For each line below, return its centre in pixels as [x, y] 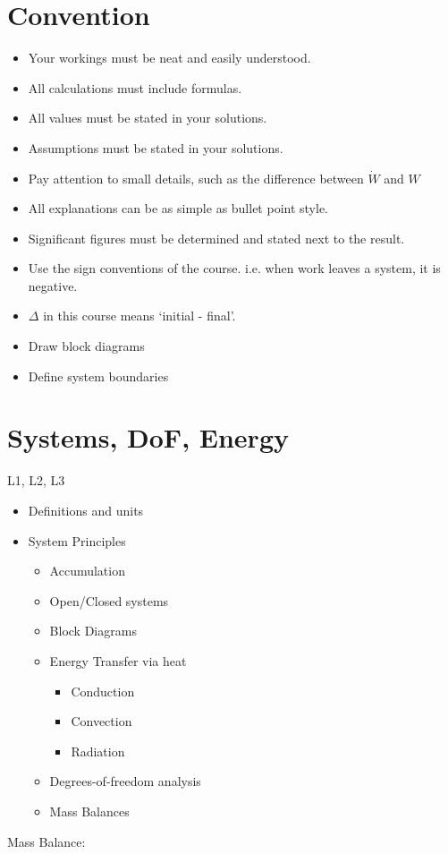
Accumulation [87, 571]
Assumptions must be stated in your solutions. [156, 147]
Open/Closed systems [109, 600]
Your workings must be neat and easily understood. [169, 58]
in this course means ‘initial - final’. [139, 316]
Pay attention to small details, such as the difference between [196, 178]
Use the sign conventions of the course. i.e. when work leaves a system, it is [234, 268]
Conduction [103, 691]
